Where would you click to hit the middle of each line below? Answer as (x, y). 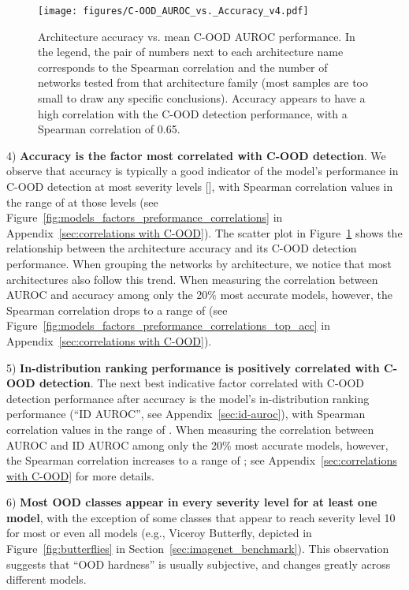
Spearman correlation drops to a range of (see (117, 310)
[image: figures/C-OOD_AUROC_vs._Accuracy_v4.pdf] (173, 11)
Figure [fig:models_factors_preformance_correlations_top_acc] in (168, 325)
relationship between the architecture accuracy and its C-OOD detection (182, 248)
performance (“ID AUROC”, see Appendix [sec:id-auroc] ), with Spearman (186, 414)
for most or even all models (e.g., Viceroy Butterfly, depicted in (159, 533)
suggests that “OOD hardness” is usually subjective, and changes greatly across (199, 564)
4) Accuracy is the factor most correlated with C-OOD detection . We (196, 155)
